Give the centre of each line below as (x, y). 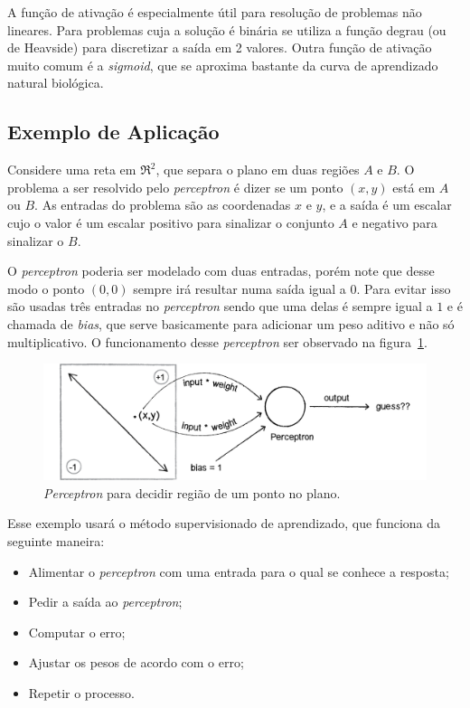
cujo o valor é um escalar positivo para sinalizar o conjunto (171, 222)
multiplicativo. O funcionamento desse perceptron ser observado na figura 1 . (217, 341)
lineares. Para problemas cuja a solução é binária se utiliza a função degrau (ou (227, 29)
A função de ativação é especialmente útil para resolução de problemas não (215, 12)
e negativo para (395, 222)
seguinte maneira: (56, 541)
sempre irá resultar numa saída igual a (240, 288)
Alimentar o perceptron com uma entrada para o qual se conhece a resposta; (239, 571)
